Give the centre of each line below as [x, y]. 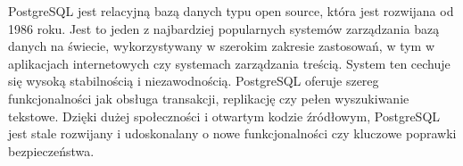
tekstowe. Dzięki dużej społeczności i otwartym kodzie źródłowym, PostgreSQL [224, 116]
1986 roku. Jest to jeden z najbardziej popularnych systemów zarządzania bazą [224, 28]
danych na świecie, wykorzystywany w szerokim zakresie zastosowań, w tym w [222, 46]
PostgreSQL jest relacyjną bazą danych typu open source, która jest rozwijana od [231, 11]
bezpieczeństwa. [51, 150]
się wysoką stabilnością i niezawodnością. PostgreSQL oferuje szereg [194, 81]
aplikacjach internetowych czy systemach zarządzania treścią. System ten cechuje [229, 63]
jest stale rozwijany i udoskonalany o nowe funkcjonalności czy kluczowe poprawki [232, 133]
